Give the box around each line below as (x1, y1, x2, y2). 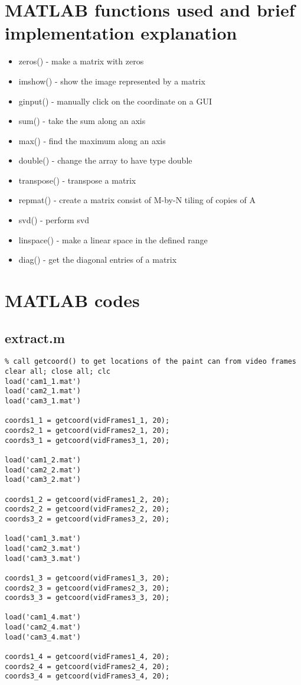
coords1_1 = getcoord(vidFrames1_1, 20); (5, 416, 170, 425)
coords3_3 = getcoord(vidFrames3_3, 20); (5, 593, 170, 602)
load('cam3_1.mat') (5, 397, 81, 406)
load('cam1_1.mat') (5, 377, 81, 386)
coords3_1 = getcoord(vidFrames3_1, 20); (5, 436, 170, 445)
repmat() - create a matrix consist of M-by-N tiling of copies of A (18, 194, 256, 206)
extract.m (5, 328, 65, 347)
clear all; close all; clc (5, 367, 110, 376)
